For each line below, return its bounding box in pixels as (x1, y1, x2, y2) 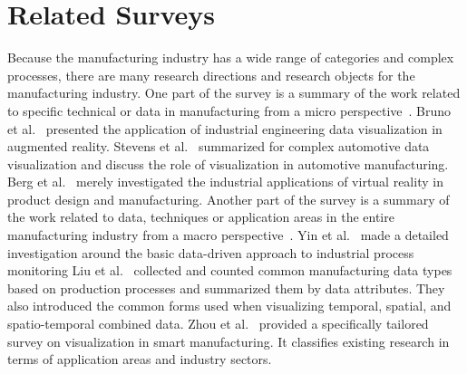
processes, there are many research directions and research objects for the (7, 65, 415, 84)
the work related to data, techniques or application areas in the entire (7, 207, 394, 226)
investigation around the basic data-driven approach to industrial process (7, 243, 414, 262)
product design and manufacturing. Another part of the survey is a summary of (7, 189, 450, 208)
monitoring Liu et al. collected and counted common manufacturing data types (7, 261, 452, 280)
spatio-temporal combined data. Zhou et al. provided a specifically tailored (7, 314, 429, 333)
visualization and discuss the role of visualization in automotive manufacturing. (7, 154, 449, 173)
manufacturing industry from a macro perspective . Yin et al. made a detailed (7, 225, 449, 245)
